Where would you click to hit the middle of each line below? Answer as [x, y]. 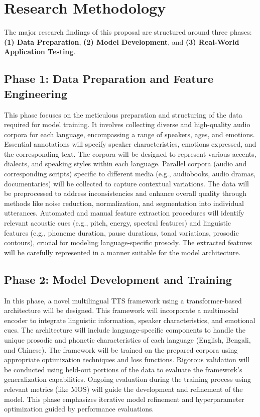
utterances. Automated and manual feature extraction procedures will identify [124, 213]
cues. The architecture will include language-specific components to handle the [125, 330]
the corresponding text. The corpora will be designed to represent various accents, [130, 153]
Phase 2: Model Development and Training [118, 279]
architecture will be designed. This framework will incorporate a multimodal [121, 310]
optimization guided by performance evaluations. [79, 409]
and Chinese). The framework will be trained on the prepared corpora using [121, 349]
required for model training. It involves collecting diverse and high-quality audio [127, 124]
